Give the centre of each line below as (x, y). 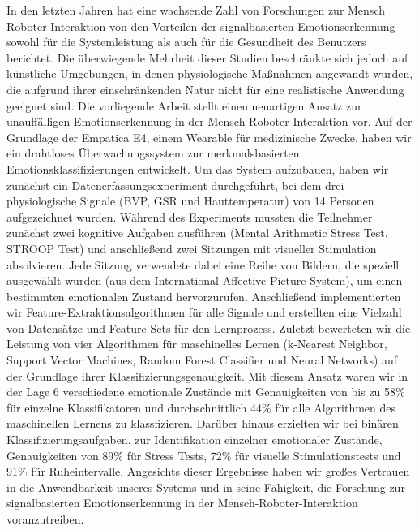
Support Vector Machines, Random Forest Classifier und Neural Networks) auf (202, 360)
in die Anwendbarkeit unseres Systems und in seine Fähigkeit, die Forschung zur (206, 487)
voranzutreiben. (45, 519)
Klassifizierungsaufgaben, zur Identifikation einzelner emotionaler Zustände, (195, 440)
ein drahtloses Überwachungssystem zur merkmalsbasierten (153, 153)
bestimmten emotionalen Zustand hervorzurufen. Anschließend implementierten (204, 296)
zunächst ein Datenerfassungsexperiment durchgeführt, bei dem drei (175, 185)
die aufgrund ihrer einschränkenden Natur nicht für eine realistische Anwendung (205, 89)
